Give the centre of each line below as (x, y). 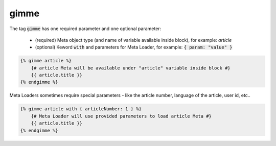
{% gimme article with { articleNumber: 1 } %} (81, 109)
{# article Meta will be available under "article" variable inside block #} (131, 68)
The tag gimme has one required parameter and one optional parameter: (85, 29)
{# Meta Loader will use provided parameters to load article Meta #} (121, 116)
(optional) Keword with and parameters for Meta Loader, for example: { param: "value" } (134, 47)
